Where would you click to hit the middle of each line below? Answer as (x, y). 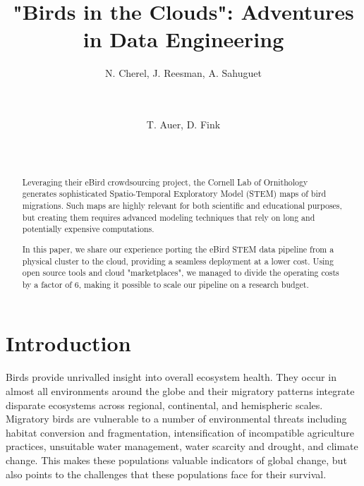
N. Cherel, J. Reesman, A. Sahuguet (183, 73)
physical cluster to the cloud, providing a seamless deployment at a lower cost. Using (178, 261)
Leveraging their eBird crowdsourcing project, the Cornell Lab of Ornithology (165, 182)
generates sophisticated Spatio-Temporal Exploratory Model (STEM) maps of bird (174, 194)
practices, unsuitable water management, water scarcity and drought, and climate (182, 446)
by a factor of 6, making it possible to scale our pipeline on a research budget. (165, 284)
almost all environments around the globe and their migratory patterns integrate (180, 391)
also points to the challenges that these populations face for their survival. (166, 474)
